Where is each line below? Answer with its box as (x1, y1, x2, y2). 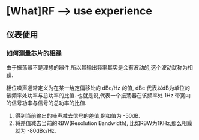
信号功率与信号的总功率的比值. (11, 99, 87, 106)
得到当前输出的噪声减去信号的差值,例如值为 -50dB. (14, 112, 141, 119)
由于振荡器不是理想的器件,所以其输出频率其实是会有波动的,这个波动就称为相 (6, 64, 194, 71)
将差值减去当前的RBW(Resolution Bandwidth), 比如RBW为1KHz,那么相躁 (14, 119, 193, 127)
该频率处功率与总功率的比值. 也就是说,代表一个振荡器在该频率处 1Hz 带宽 (6, 91, 186, 99)
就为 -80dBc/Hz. (14, 127, 56, 134)
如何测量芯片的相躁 (6, 49, 62, 58)
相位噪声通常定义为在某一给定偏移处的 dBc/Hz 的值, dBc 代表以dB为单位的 (6, 84, 191, 91)
